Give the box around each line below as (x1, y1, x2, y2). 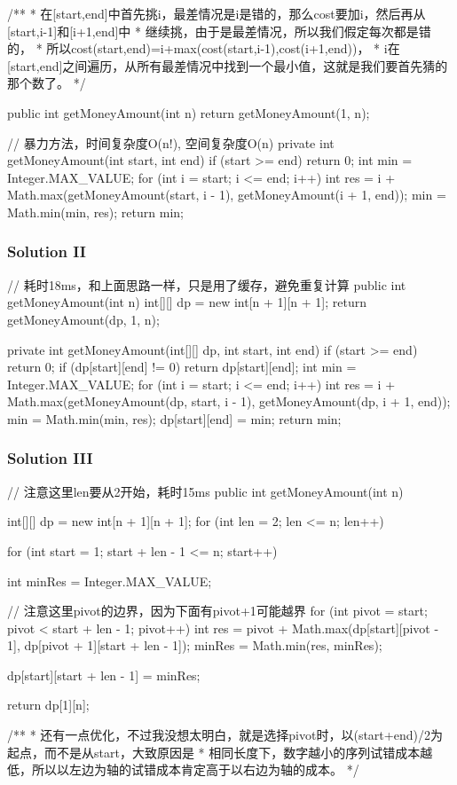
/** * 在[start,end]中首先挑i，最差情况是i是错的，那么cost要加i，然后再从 (7, 4, 426, 22)
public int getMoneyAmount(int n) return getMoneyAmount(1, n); (7, 103, 370, 122)
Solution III (7, 447, 93, 469)
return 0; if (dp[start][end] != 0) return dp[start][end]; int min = (7, 357, 357, 376)
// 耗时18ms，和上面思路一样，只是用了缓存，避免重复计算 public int (7, 275, 406, 294)
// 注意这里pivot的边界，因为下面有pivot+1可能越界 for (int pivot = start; (7, 601, 428, 620)
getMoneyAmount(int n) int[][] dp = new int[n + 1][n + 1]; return (7, 293, 366, 311)
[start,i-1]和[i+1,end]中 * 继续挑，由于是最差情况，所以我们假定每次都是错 (7, 21, 431, 40)
